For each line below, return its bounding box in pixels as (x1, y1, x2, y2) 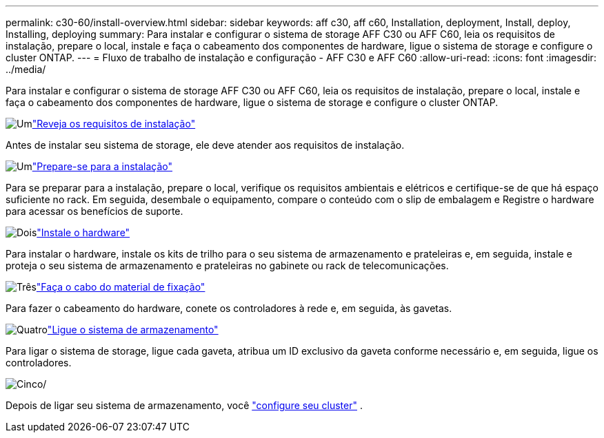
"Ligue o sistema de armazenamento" (47, 324, 219, 335)
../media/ (6, 63, 46, 75)
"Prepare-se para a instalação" (32, 160, 173, 172)
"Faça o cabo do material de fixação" (36, 281, 205, 293)
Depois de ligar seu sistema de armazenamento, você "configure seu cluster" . (6, 399, 363, 411)
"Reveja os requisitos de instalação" (32, 118, 196, 129)
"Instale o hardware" (37, 227, 130, 238)
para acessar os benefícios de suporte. (6, 205, 183, 217)
